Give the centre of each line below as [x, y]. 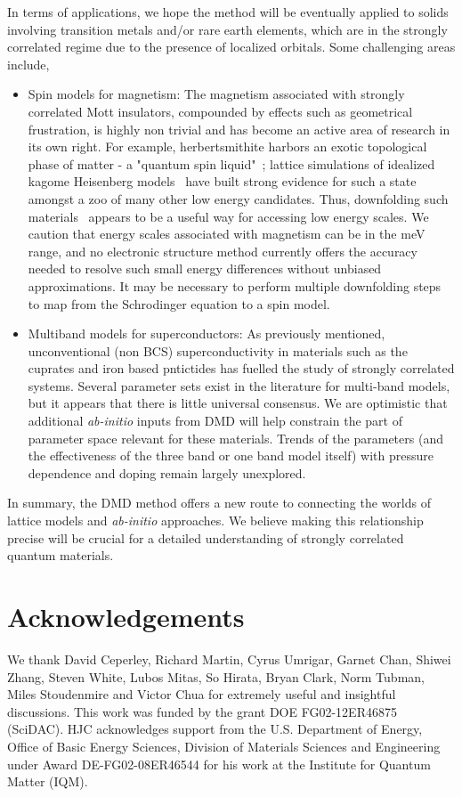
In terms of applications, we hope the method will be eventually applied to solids [228, 12]
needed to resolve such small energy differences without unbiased [205, 268]
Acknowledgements [126, 616]
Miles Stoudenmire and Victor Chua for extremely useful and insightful [202, 694]
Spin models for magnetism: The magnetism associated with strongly [216, 94]
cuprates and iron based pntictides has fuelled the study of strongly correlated [241, 368]
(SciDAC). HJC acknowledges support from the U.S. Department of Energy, [215, 729]
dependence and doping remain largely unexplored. [167, 472]
